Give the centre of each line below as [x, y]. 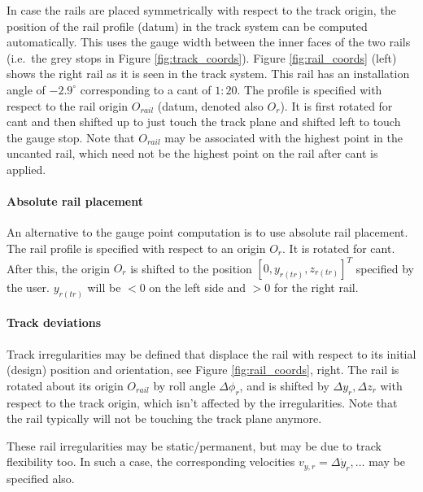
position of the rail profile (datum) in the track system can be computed [187, 26]
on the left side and [198, 287]
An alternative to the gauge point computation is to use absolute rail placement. [207, 232]
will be [104, 287]
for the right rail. [316, 287]
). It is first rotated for [336, 105]
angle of [26, 89]
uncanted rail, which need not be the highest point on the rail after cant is [192, 153]
